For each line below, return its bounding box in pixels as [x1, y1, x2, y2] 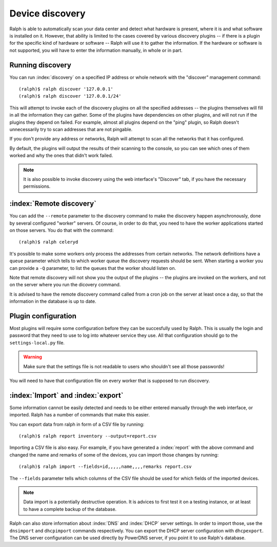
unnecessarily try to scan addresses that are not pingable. [9, 126, 133, 132]
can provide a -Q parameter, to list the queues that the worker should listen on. [9, 265, 176, 271]
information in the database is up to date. [9, 298, 96, 304]
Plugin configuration [9, 312, 77, 320]
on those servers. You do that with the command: [9, 227, 114, 233]
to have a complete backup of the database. [23, 506, 117, 512]
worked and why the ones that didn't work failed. [9, 152, 113, 159]
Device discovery [9, 8, 86, 19]
